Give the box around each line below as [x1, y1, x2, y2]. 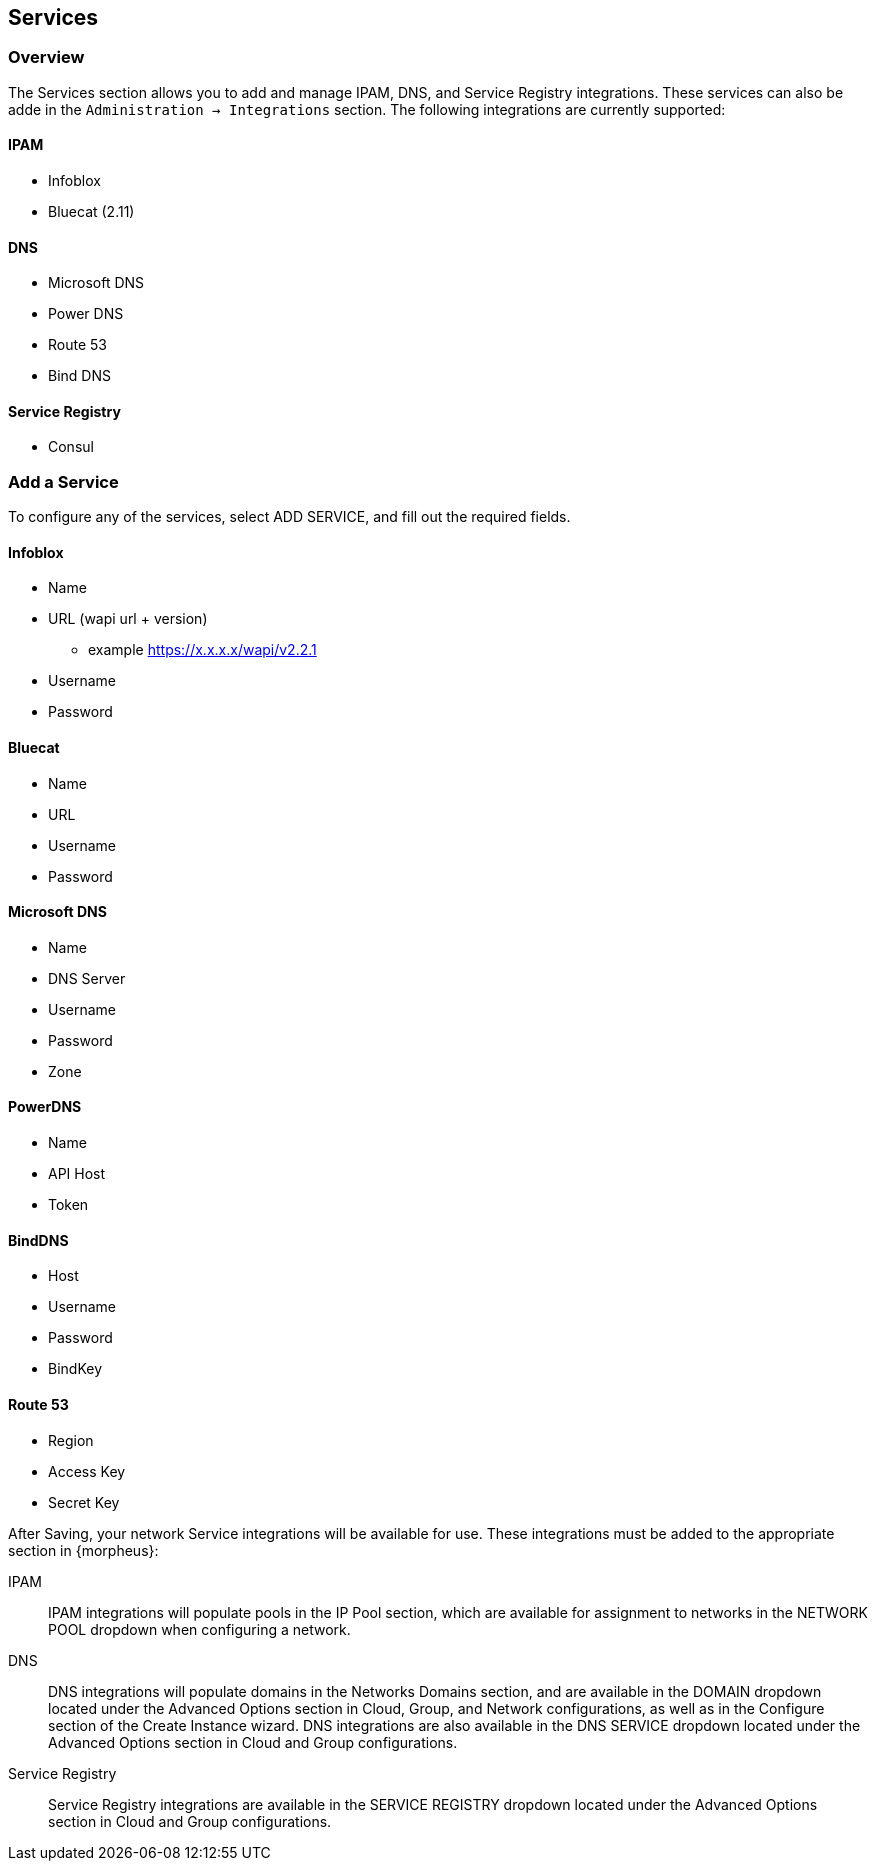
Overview [8, 47, 85, 68]
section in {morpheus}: [8, 1541, 159, 1559]
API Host [48, 1165, 106, 1183]
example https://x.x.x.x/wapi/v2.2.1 [88, 641, 317, 659]
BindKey [48, 1360, 103, 1378]
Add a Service [8, 471, 119, 492]
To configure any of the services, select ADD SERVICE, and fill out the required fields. [8, 508, 571, 526]
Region [48, 1431, 94, 1449]
